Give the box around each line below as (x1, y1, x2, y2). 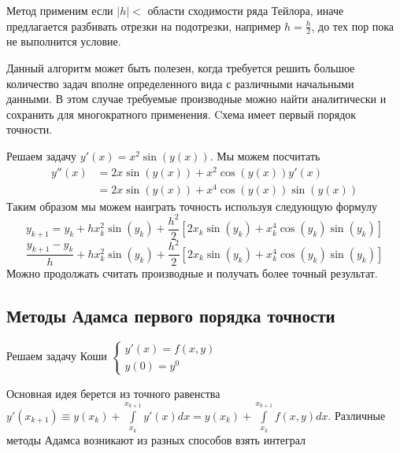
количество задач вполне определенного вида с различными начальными (6, 75, 354, 91)
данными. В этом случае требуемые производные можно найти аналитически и (6, 90, 387, 107)
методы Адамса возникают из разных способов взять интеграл (6, 431, 306, 447)
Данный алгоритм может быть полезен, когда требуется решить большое (6, 60, 355, 76)
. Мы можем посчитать (209, 147, 320, 164)
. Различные (328, 407, 386, 423)
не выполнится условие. (6, 33, 121, 50)
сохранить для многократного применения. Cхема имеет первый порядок (6, 105, 357, 122)
